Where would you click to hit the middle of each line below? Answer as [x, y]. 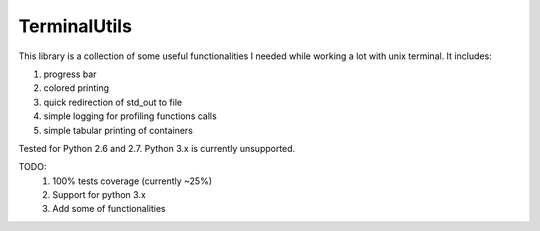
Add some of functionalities [109, 209]
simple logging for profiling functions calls [130, 116]
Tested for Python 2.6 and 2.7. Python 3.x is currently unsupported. [157, 148]
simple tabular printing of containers [118, 130]
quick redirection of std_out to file [113, 102]
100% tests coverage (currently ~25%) [132, 181]
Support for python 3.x [99, 195]
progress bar [70, 74]
